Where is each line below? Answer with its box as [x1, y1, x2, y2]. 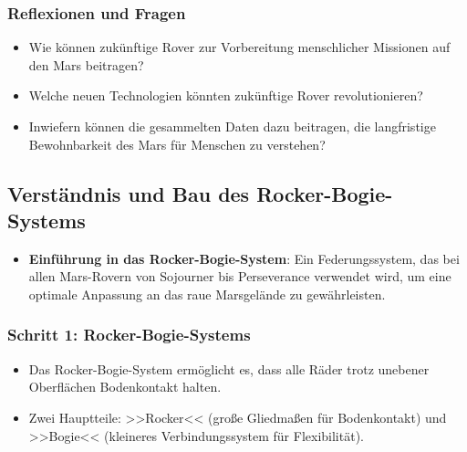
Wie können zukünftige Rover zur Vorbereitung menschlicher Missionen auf [28, 37, 451, 57]
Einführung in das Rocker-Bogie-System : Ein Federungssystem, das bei [28, 248, 460, 268]
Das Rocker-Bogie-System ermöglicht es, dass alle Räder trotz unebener [28, 359, 430, 378]
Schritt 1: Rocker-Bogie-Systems [7, 323, 251, 346]
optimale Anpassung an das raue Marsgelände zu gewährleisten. [28, 284, 386, 303]
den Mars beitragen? [28, 55, 144, 74]
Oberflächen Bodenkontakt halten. [28, 377, 222, 396]
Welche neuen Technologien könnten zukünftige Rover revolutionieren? [28, 86, 423, 105]
